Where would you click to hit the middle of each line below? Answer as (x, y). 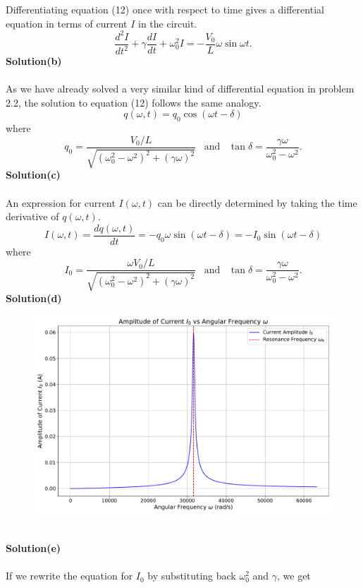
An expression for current (61, 202)
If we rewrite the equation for (69, 576)
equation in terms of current (67, 23)
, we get (294, 576)
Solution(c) (33, 175)
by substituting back (192, 576)
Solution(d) (34, 298)
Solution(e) (33, 547)
